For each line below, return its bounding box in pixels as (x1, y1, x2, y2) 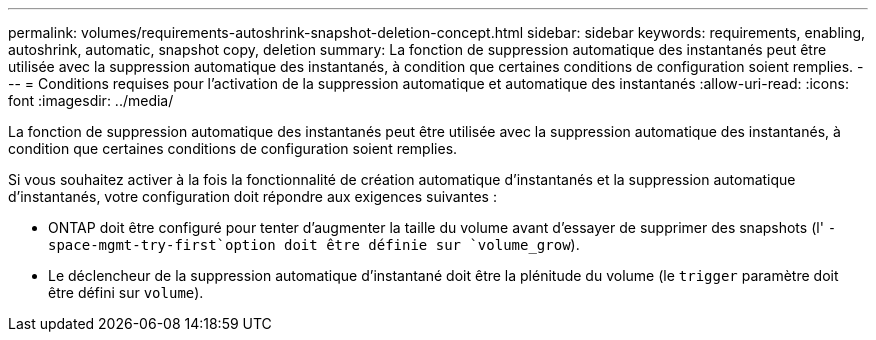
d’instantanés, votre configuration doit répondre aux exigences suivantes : (8, 188, 497, 205)
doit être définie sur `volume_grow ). (284, 236, 580, 253)
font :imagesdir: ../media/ (8, 92, 174, 109)
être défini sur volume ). (48, 284, 204, 301)
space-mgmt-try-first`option (48, 237, 276, 253)
